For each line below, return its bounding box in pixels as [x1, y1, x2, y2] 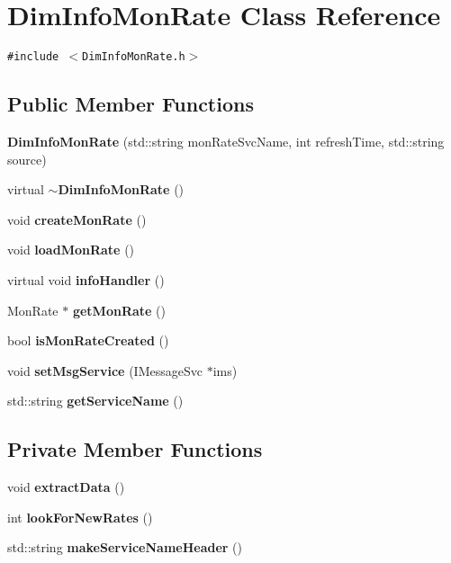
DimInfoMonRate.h [82, 50, 185, 64]
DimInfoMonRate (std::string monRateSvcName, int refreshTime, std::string [7, 131, 445, 150]
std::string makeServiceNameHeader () [7, 538, 242, 557]
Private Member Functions [7, 435, 263, 463]
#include [7, 50, 59, 64]
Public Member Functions [7, 90, 254, 118]
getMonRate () [72, 300, 166, 319]
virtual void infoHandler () [7, 270, 165, 289]
